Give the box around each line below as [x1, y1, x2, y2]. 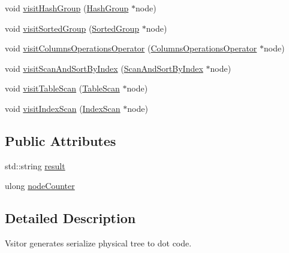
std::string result [5, 159, 65, 172]
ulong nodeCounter [5, 179, 75, 192]
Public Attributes [5, 131, 116, 150]
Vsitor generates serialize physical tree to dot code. [5, 237, 192, 249]
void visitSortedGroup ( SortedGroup [5, 22, 140, 34]
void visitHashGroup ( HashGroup [5, 2, 129, 14]
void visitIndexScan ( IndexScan [5, 102, 121, 114]
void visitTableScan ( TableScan [5, 82, 120, 95]
